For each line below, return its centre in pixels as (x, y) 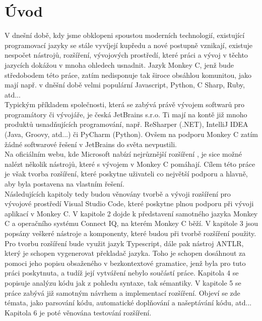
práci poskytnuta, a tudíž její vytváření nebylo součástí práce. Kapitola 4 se (122, 273)
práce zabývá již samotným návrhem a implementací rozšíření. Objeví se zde (122, 292)
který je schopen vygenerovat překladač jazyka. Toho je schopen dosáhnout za (125, 253)
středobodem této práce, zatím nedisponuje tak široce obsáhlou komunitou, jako (128, 75)
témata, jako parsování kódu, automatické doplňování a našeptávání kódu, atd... (128, 303)
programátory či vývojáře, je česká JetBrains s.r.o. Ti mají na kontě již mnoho (126, 114)
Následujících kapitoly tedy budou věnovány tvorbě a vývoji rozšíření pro (118, 193)
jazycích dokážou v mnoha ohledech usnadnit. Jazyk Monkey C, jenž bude (119, 64)
